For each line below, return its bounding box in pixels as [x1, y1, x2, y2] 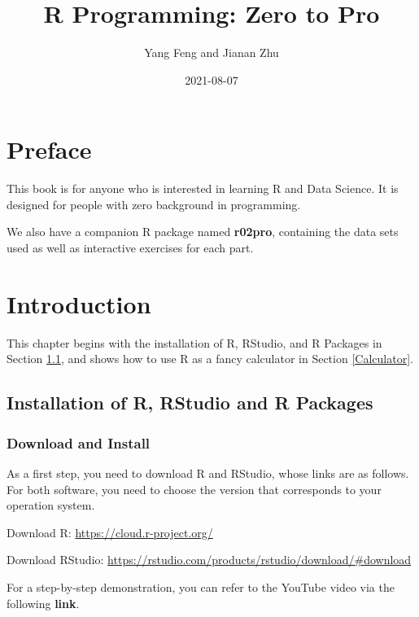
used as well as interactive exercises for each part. [7, 239, 254, 256]
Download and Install [7, 432, 151, 453]
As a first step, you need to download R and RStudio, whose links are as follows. [7, 464, 409, 481]
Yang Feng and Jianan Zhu [144, 44, 279, 61]
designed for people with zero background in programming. [7, 195, 301, 212]
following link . [7, 594, 80, 611]
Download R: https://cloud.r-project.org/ [7, 523, 213, 540]
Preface [7, 133, 92, 166]
